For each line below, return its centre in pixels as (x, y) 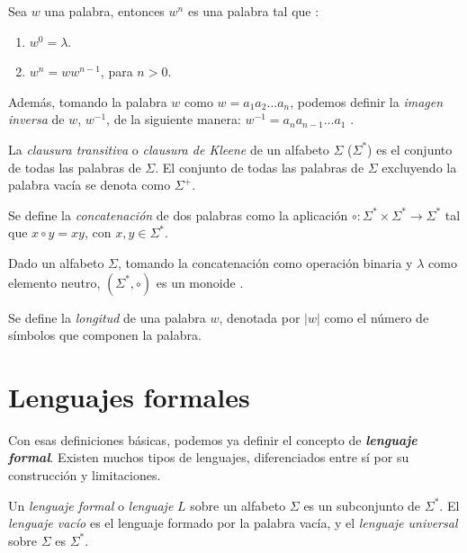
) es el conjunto (410, 149)
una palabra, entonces (104, 11)
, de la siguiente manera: (174, 119)
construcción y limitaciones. (85, 475)
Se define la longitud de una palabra (107, 317)
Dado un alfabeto (56, 262)
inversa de (36, 119)
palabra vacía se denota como (90, 185)
